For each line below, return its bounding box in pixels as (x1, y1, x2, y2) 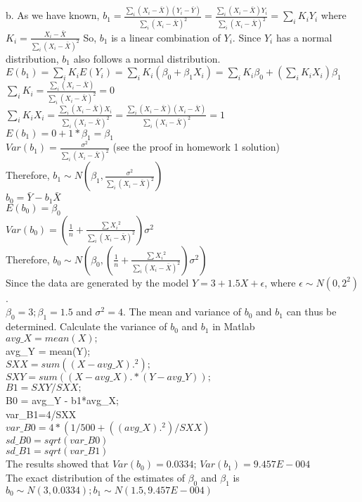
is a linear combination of (111, 30, 221, 44)
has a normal (276, 30, 332, 44)
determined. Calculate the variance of (6, 319, 167, 334)
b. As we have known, (6, 8, 100, 23)
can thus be (286, 304, 337, 319)
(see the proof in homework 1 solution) (112, 139, 280, 154)
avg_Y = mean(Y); (6, 343, 91, 358)
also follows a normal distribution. (73, 51, 221, 65)
